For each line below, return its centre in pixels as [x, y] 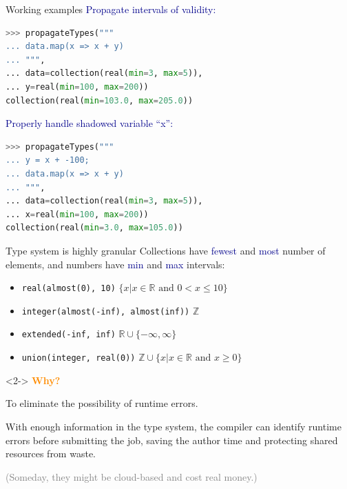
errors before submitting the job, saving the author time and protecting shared [172, 440]
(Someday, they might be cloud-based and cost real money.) [132, 476]
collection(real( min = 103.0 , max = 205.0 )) [99, 100]
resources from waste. [51, 453]
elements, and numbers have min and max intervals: [115, 264]
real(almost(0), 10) [69, 289]
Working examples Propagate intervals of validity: [111, 9]
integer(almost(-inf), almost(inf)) [106, 311]
